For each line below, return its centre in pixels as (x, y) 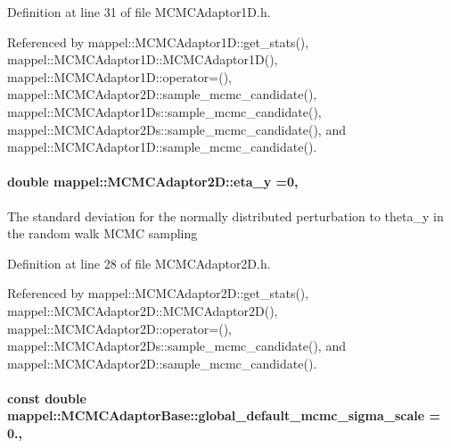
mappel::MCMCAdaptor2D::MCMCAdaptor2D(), (143, 310)
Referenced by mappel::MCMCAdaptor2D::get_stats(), (158, 293)
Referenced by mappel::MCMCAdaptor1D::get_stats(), (158, 41)
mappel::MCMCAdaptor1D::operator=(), (119, 76)
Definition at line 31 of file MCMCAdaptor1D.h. (139, 12)
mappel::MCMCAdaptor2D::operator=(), (119, 328)
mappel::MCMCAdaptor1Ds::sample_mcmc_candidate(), (164, 111)
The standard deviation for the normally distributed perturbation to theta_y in (225, 216)
